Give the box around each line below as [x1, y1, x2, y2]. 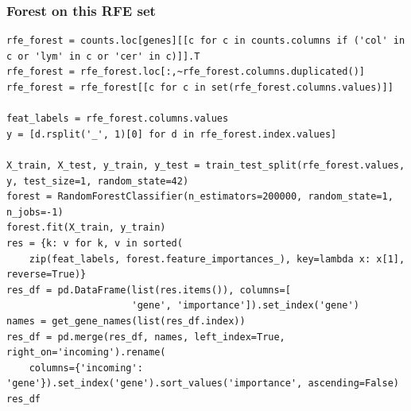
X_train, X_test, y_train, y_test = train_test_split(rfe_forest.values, [6, 159, 405, 171]
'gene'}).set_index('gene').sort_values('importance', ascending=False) [6, 378, 399, 390]
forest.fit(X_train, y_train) [6, 222, 166, 234]
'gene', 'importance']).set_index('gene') [131, 300, 359, 312]
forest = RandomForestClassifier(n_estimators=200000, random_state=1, [6, 191, 394, 203]
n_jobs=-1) [6, 206, 64, 218]
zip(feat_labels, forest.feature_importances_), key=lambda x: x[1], [29, 253, 405, 265]
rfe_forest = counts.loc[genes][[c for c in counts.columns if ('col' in [6, 35, 405, 47]
